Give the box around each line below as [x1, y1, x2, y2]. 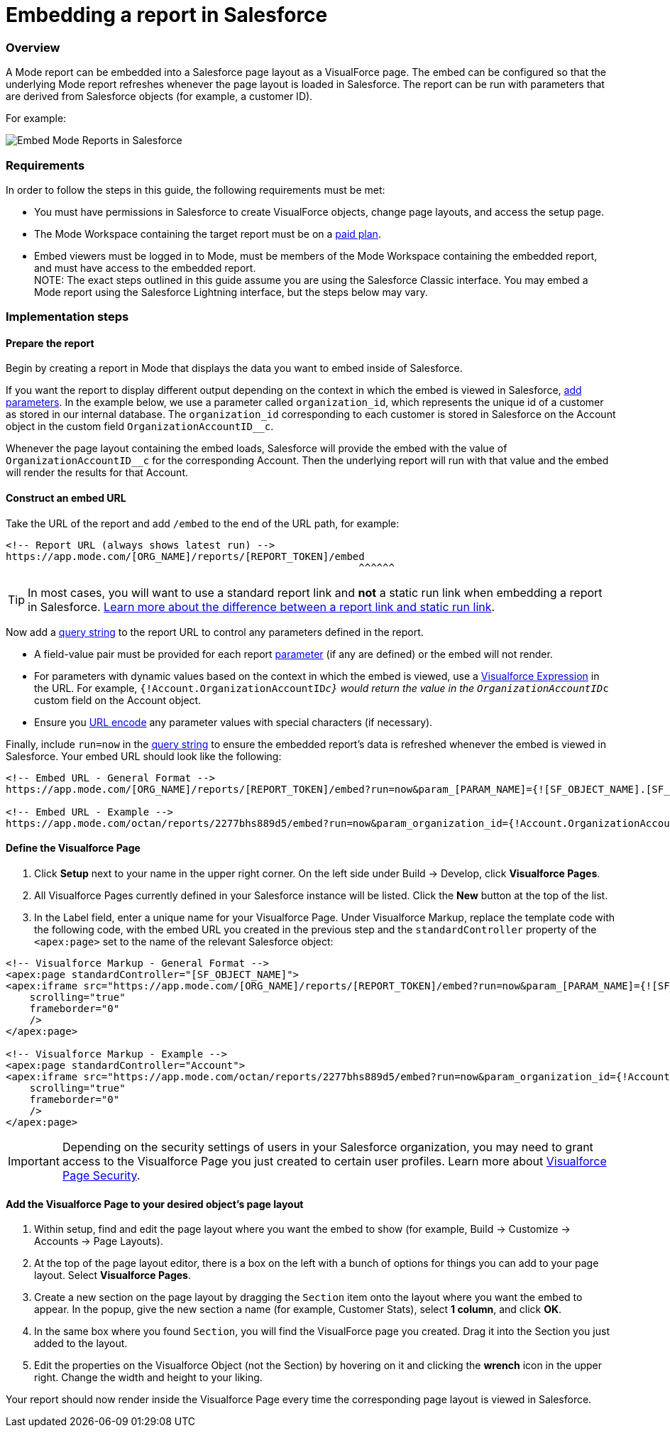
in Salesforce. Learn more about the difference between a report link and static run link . [28, 599, 495, 614]
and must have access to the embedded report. [34, 261, 256, 274]
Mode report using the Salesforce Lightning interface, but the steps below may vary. [34, 285, 428, 298]
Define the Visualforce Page [6, 842, 141, 855]
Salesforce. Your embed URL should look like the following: [6, 750, 282, 762]
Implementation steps [6, 309, 129, 324]
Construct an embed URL [6, 492, 126, 505]
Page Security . [62, 1168, 141, 1182]
